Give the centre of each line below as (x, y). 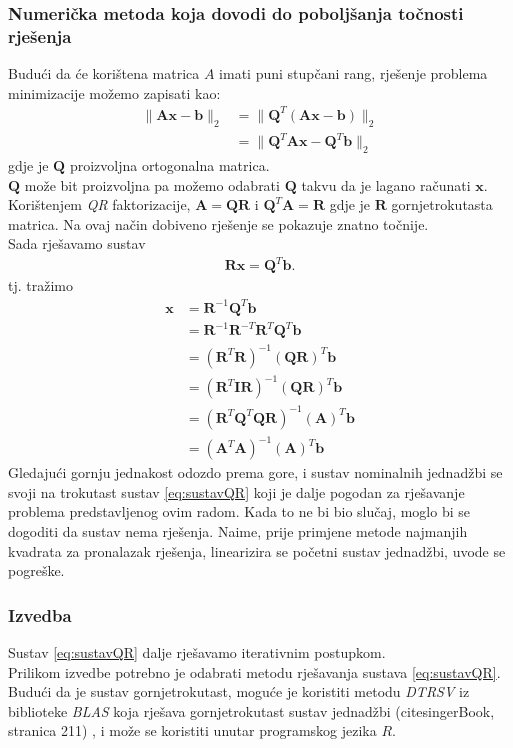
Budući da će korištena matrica (104, 73)
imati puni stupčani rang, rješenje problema (353, 73)
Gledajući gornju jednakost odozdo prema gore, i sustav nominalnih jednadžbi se (255, 472)
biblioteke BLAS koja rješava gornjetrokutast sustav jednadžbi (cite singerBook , (251, 710)
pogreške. (36, 570)
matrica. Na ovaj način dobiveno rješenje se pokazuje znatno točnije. (218, 223)
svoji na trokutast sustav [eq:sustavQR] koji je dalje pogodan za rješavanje (236, 491)
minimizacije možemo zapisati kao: (114, 92)
